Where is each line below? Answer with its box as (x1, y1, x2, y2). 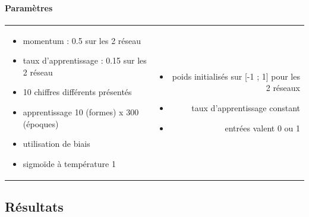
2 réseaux (266, 81, 300, 94)
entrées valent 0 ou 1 (225, 121, 300, 134)
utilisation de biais (23, 137, 90, 150)
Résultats (5, 197, 64, 216)
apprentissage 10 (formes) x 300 (23, 105, 139, 118)
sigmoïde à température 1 (23, 157, 116, 169)
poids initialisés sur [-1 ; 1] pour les (172, 70, 300, 82)
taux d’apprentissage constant (191, 101, 300, 114)
